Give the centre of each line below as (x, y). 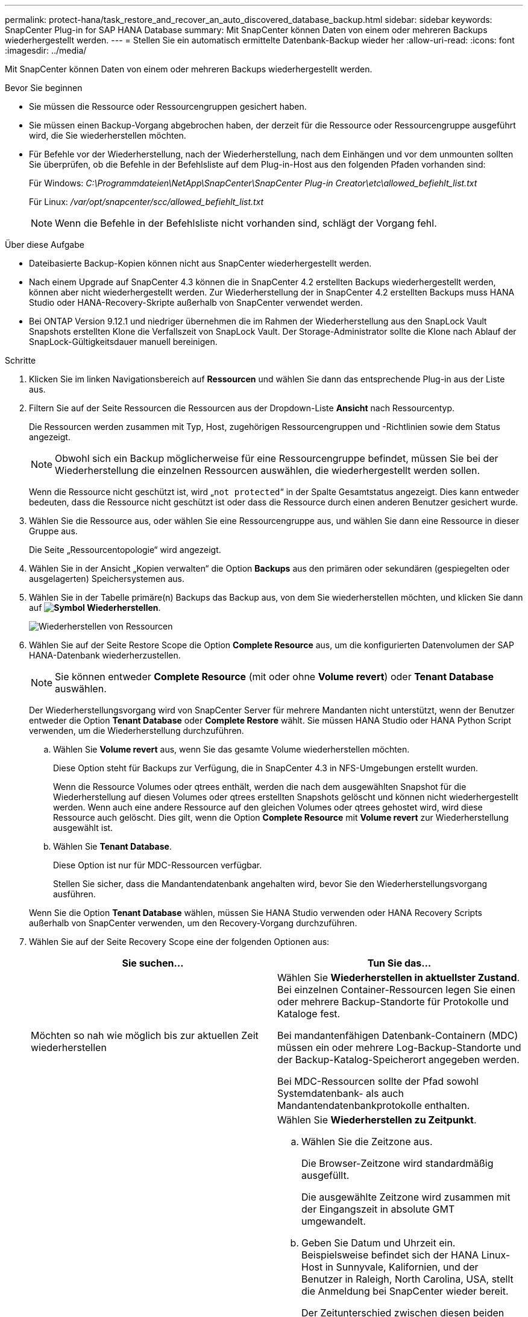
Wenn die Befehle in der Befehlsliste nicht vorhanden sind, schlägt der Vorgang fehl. (246, 223)
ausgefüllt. (325, 1175)
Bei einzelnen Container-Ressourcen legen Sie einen (397, 990)
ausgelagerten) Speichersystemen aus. (107, 579)
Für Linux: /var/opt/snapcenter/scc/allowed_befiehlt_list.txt (146, 202)
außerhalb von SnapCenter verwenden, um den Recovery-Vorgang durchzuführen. (193, 923)
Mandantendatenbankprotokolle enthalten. (374, 1105)
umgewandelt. (334, 1221)
